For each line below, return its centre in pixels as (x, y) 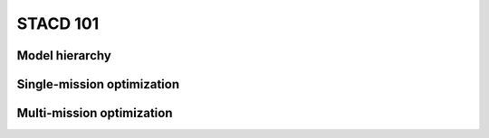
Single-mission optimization (98, 84)
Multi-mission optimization (95, 113)
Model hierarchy (64, 55)
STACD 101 (58, 23)
